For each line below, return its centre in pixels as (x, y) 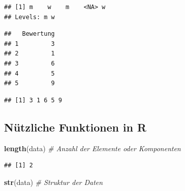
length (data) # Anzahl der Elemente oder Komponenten (92, 148)
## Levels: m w (30, 17)
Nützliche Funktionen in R (75, 127)
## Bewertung (30, 34)
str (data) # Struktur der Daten (54, 182)
